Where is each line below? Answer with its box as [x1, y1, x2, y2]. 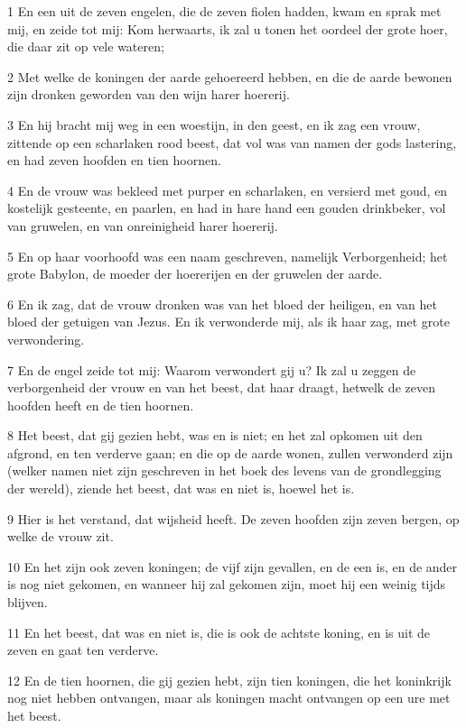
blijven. [7, 593, 48, 612]
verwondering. [7, 329, 85, 348]
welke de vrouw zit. [7, 527, 114, 546]
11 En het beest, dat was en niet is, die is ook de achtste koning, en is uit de [7, 622, 431, 641]
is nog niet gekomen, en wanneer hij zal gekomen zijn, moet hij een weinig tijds [7, 575, 446, 594]
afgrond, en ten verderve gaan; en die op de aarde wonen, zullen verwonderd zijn [7, 443, 453, 462]
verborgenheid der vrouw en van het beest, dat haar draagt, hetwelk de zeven [7, 378, 435, 397]
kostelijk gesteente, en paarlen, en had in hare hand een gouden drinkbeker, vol [7, 198, 446, 217]
